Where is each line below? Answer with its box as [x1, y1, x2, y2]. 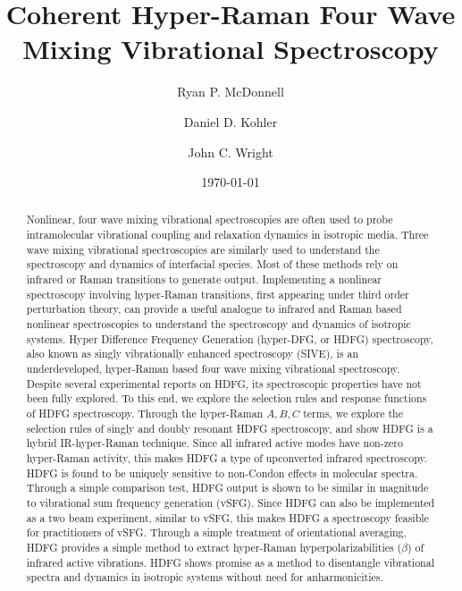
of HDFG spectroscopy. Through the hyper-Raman [26, 406, 264, 421]
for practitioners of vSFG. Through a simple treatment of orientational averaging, [26, 525, 407, 540]
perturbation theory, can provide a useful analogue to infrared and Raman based [26, 301, 402, 317]
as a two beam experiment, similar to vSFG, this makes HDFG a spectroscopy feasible [26, 510, 429, 525]
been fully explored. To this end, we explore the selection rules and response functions [26, 391, 427, 406]
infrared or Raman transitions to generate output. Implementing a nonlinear [26, 272, 382, 287]
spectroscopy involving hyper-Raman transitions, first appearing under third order [26, 286, 409, 301]
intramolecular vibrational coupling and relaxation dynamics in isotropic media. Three [26, 227, 429, 242]
